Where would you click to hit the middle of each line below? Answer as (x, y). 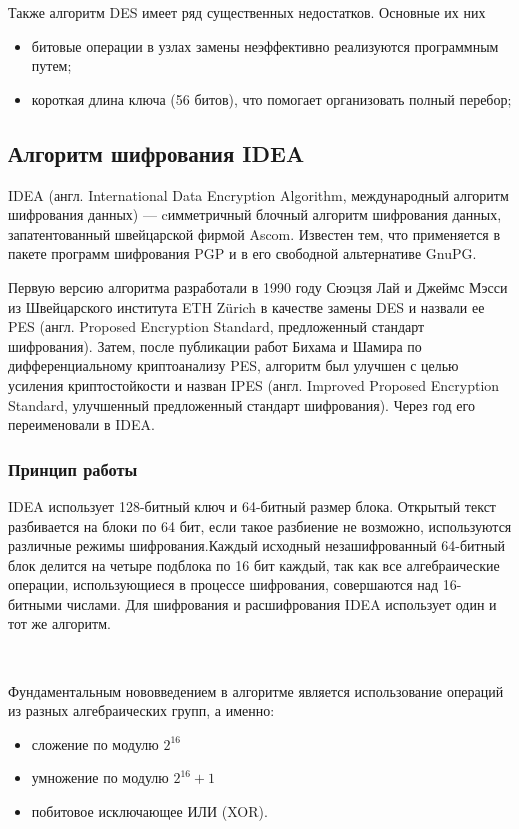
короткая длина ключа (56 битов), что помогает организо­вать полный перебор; (271, 98)
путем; (51, 65)
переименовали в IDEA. (81, 424)
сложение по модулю (95, 743)
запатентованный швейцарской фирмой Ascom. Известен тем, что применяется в (254, 233)
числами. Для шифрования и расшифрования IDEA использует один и (281, 603)
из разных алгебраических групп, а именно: (141, 710)
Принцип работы (73, 468)
